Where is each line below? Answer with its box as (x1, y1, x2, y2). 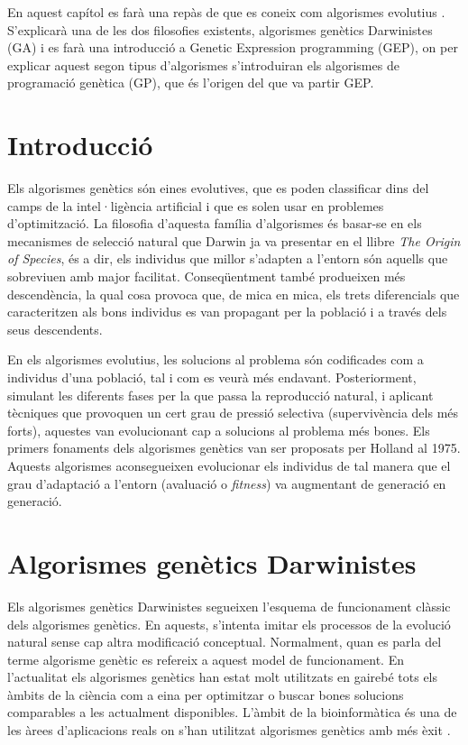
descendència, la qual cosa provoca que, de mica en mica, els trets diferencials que (7, 284, 460, 303)
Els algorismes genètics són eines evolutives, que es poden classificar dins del (7, 179, 429, 198)
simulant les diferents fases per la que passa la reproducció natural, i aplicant (7, 385, 434, 404)
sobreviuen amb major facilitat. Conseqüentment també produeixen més (7, 267, 406, 286)
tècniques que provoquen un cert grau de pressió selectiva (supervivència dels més (7, 403, 459, 422)
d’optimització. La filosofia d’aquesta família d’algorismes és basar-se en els (7, 214, 422, 233)
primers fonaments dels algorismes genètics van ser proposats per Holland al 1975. (7, 438, 461, 457)
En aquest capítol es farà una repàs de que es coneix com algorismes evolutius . (7, 3, 445, 21)
